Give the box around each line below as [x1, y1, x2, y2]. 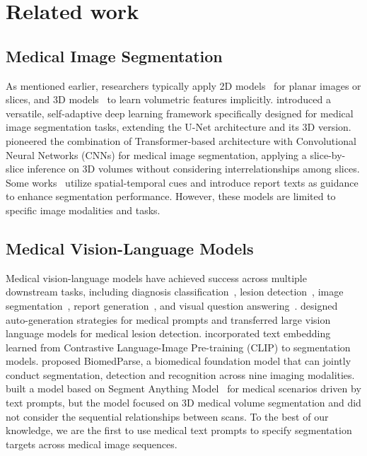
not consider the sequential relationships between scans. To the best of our [6, 409, 329, 423]
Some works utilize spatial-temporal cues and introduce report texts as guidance [6, 175, 359, 189]
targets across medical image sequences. [6, 436, 177, 451]
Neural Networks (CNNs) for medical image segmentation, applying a [6, 147, 307, 162]
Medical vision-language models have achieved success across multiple [6, 270, 307, 285]
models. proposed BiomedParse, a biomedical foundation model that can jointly [6, 353, 351, 368]
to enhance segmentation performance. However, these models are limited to [6, 189, 336, 204]
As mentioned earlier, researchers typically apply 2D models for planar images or [6, 78, 361, 93]
